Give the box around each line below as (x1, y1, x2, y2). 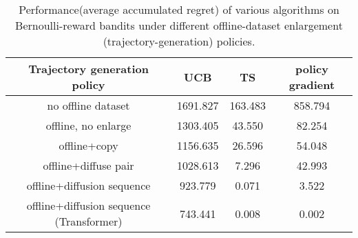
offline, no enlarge (45, 117, 131, 133)
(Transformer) (54, 213, 123, 229)
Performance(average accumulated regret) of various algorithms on (19, 1, 339, 17)
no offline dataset (47, 97, 130, 113)
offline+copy (59, 137, 118, 153)
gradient (288, 77, 335, 92)
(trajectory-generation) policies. (103, 33, 255, 49)
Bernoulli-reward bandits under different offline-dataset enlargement (15, 17, 343, 33)
